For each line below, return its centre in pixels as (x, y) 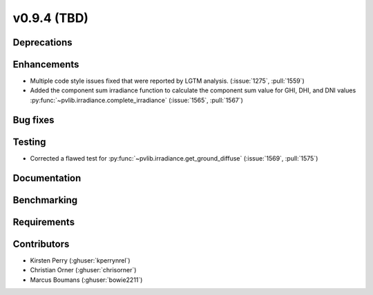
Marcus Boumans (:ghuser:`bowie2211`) (86, 280)
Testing (29, 142)
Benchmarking (45, 200)
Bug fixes (34, 120)
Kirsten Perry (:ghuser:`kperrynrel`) (80, 260)
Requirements (44, 222)
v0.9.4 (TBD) (51, 18)
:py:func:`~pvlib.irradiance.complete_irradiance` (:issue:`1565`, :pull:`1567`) (136, 100)
